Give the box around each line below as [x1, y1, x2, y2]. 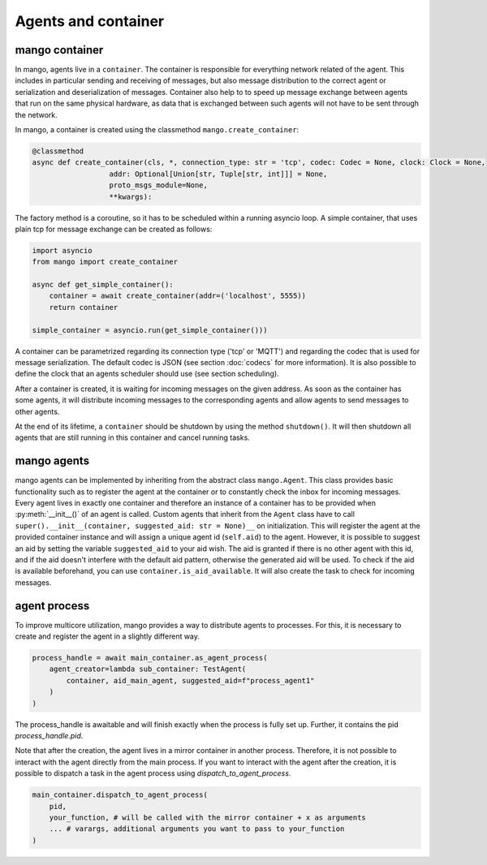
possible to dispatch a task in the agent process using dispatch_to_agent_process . [15, 768, 291, 778]
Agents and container [15, 12, 165, 30]
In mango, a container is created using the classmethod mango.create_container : [15, 125, 300, 135]
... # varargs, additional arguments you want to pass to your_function [49, 824, 345, 833]
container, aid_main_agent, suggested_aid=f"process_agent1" [66, 676, 315, 685]
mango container [15, 43, 104, 57]
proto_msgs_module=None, [109, 181, 209, 190]
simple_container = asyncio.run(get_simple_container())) [32, 325, 268, 334]
